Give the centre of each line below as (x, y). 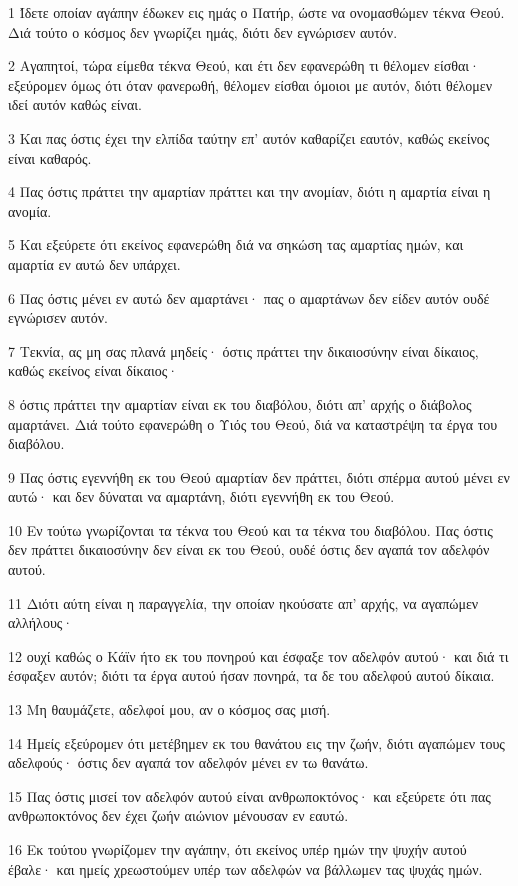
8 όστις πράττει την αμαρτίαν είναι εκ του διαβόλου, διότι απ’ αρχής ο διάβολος (240, 403)
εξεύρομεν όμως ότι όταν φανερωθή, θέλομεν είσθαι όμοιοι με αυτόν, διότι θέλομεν (250, 84)
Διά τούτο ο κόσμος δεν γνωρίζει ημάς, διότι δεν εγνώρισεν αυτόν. (203, 31)
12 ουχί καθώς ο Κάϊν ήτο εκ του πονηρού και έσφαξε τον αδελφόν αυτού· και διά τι (258, 655)
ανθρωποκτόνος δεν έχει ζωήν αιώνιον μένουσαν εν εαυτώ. (178, 815)
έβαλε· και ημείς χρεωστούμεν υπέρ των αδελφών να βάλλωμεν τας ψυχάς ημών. (245, 868)
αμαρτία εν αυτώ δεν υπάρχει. (94, 263)
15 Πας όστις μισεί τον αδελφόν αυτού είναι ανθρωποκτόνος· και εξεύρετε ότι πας (249, 795)
